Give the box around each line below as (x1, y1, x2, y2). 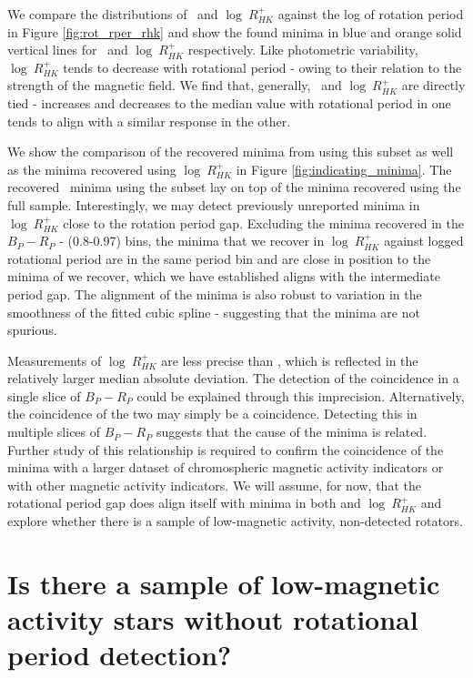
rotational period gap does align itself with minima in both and (7, 493, 361, 512)
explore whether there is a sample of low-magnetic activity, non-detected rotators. (7, 511, 463, 531)
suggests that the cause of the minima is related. (156, 422, 428, 441)
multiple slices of (7, 422, 101, 441)
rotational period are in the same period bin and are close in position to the (7, 248, 431, 268)
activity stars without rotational (7, 601, 418, 637)
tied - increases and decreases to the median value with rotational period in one (7, 93, 451, 112)
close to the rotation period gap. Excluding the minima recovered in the (63, 213, 464, 232)
